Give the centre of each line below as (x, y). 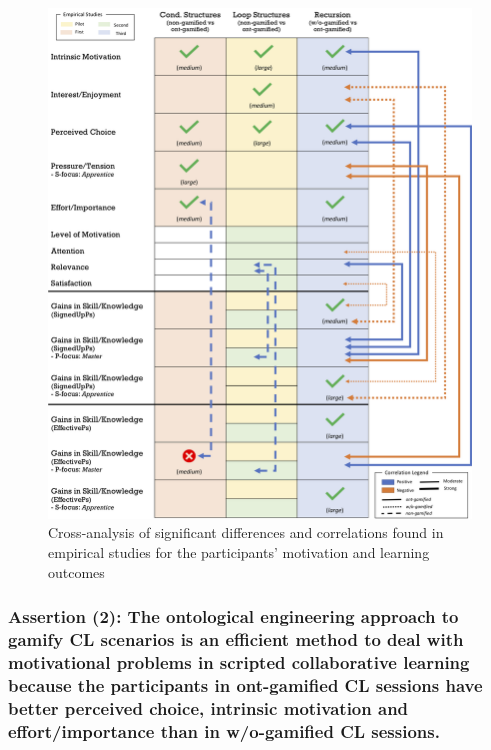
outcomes (76, 571)
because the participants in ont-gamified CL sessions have (245, 684)
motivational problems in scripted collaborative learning (239, 661)
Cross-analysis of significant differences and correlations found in (246, 532)
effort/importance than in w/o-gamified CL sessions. (224, 730)
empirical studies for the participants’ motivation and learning (239, 551)
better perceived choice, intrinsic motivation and (208, 707)
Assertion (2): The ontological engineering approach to (233, 616)
